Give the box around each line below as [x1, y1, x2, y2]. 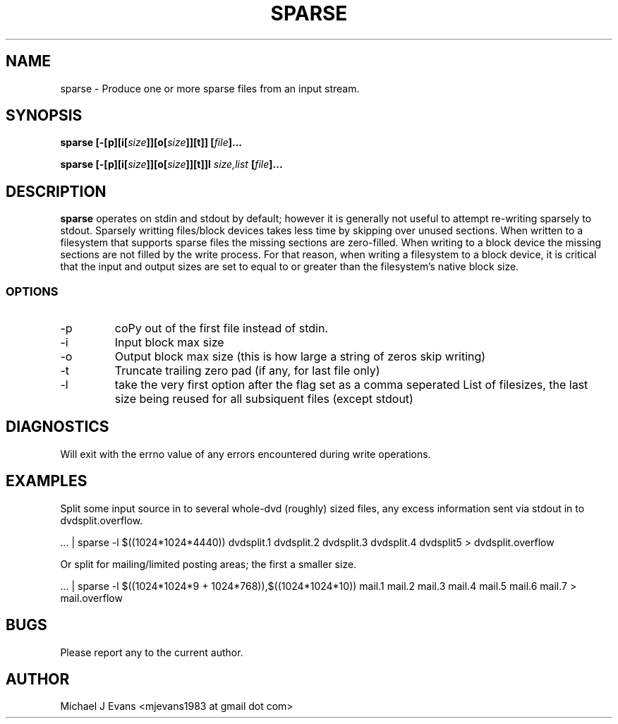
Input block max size [114, 335, 224, 350]
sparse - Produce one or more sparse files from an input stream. [60, 82, 360, 95]
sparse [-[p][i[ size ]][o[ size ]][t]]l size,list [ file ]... [60, 158, 283, 171]
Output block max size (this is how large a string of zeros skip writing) [114, 349, 486, 364]
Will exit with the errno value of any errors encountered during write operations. [60, 447, 431, 460]
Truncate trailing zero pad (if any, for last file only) [114, 363, 380, 378]
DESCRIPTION [6, 182, 107, 200]
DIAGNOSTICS [6, 418, 109, 436]
